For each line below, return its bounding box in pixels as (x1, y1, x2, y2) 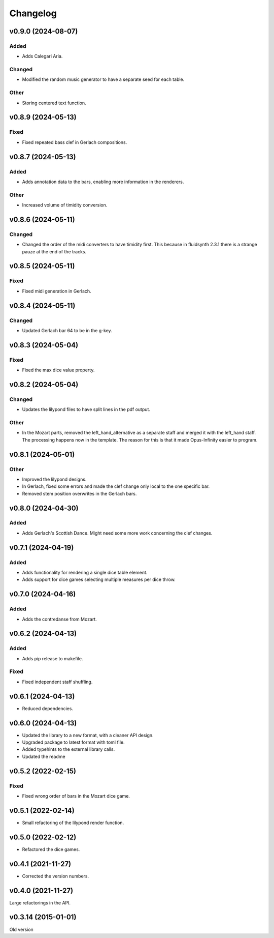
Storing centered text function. (22, 100, 86, 106)
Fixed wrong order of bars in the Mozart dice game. (22, 793, 130, 799)
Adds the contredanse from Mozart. (22, 616, 97, 622)
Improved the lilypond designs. (22, 476, 87, 482)
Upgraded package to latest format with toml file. (22, 739, 125, 745)
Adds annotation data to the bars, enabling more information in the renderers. (22, 179, 184, 185)
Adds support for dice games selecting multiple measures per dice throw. (22, 576, 176, 582)
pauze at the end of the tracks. (22, 248, 87, 254)
